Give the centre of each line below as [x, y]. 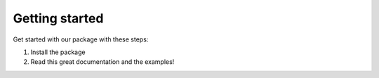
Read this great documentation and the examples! [102, 62]
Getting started [58, 18]
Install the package [58, 52]
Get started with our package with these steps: [81, 39]
